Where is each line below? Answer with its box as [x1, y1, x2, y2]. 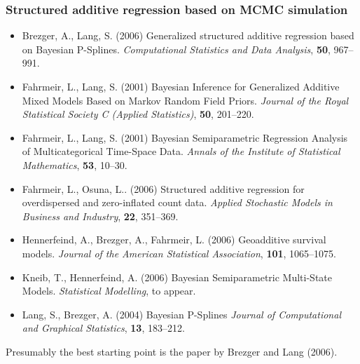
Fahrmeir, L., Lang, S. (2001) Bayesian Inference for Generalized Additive [22, 79, 340, 93]
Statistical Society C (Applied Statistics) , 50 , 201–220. [22, 107, 254, 121]
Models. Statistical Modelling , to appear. [22, 283, 196, 298]
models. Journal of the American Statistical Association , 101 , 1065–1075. [22, 245, 337, 260]
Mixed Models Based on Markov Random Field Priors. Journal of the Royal [22, 93, 349, 107]
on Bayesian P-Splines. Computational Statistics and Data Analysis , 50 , [22, 41, 331, 56]
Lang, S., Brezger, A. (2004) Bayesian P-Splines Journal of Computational [22, 306, 341, 321]
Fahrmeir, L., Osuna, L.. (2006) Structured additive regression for [22, 181, 305, 196]
